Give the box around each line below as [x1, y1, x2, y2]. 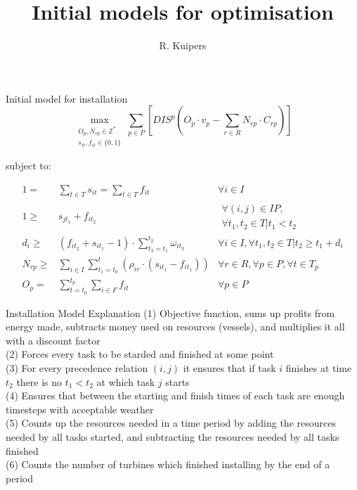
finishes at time [285, 361, 352, 375]
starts [165, 374, 190, 389]
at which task [96, 374, 155, 389]
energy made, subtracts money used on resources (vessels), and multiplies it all [6, 319, 345, 334]
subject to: [6, 157, 51, 172]
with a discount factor [6, 333, 100, 347]
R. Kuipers [159, 38, 207, 53]
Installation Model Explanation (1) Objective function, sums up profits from [6, 305, 335, 320]
